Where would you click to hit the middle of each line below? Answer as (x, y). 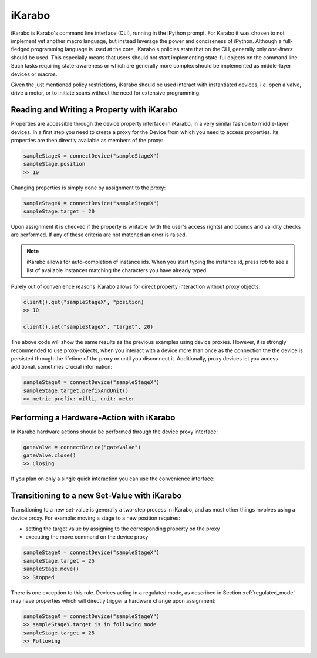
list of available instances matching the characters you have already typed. (117, 270)
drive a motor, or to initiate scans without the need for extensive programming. (106, 93)
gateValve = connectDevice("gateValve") (82, 447)
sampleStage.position (54, 164)
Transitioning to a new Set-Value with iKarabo (96, 496)
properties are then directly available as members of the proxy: (87, 140)
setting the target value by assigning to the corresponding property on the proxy (123, 529)
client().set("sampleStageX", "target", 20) (88, 327)
